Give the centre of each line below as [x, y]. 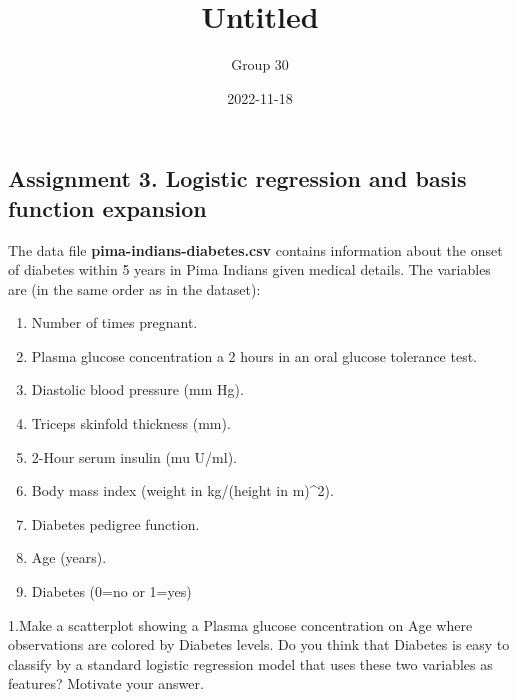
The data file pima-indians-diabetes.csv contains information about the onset [255, 249]
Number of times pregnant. [114, 322]
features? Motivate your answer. [106, 683]
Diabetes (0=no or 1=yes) [111, 591]
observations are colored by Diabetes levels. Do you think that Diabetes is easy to [259, 644]
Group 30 [260, 64]
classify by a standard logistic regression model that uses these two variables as [250, 663]
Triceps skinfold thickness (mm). [131, 423]
